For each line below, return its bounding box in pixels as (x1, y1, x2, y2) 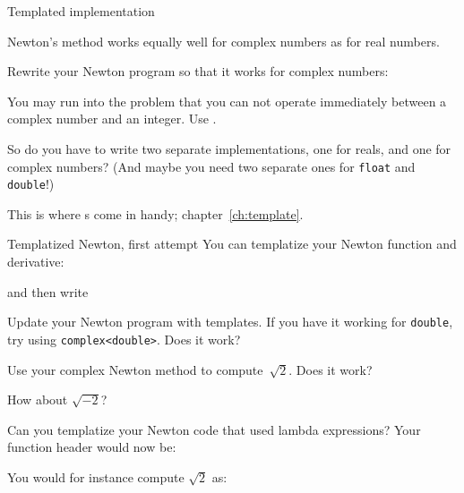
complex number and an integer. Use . (7, 109, 217, 128)
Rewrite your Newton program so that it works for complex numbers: (7, 62, 389, 81)
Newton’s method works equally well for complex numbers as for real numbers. (7, 31, 440, 50)
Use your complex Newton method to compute (7, 360, 263, 378)
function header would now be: (7, 438, 176, 456)
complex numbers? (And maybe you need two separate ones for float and (7, 157, 416, 175)
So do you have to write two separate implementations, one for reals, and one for (7, 139, 451, 157)
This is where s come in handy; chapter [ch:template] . (7, 204, 304, 223)
